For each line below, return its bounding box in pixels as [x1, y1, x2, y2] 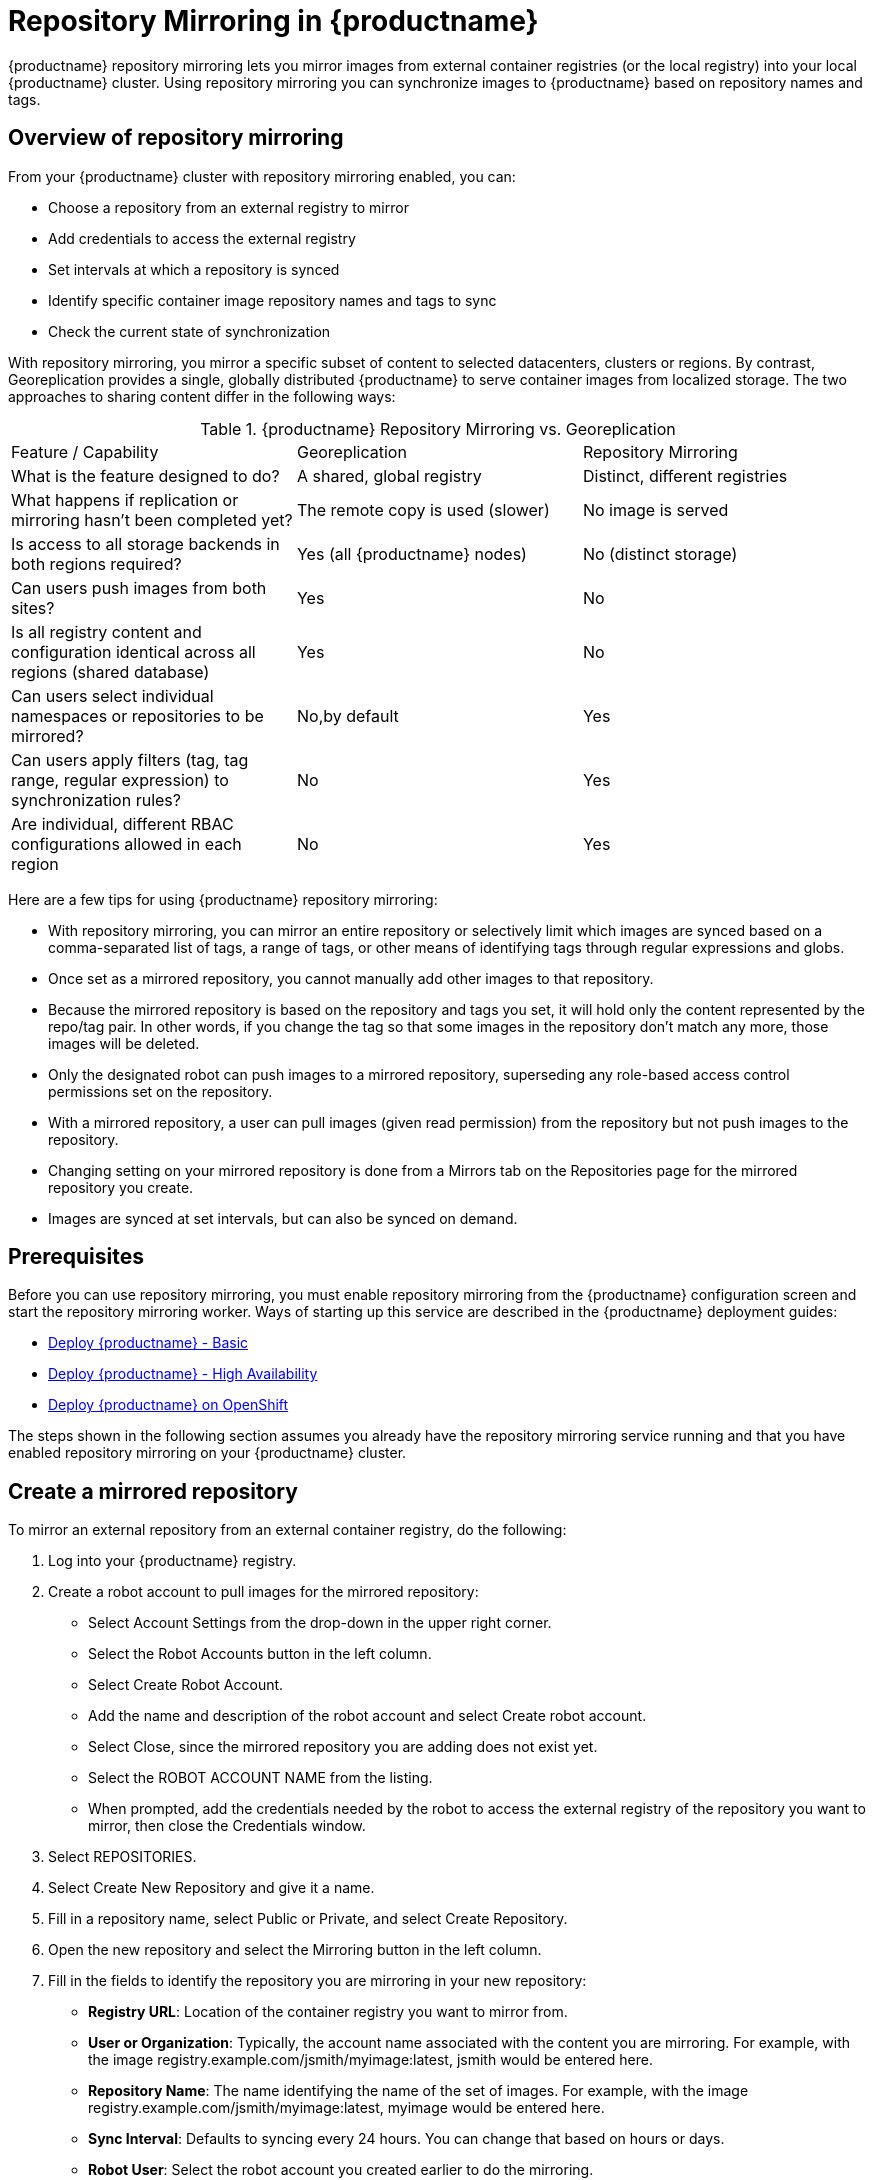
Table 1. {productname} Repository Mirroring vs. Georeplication [200, 418, 676, 439]
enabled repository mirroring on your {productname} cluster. [8, 1444, 407, 1462]
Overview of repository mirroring [8, 125, 344, 151]
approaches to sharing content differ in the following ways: [8, 387, 396, 405]
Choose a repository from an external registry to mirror [48, 198, 409, 216]
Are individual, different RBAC [11, 813, 234, 834]
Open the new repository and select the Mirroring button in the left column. [48, 1941, 542, 1959]
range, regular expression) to [11, 769, 229, 790]
